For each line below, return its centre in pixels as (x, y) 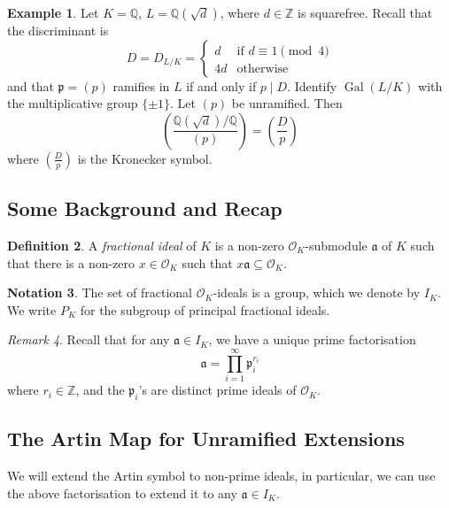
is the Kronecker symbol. (145, 158)
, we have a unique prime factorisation (312, 339)
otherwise (263, 69)
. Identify (312, 85)
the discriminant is (58, 30)
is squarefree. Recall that (365, 12)
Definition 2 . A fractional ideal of (102, 245)
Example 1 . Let (53, 12)
